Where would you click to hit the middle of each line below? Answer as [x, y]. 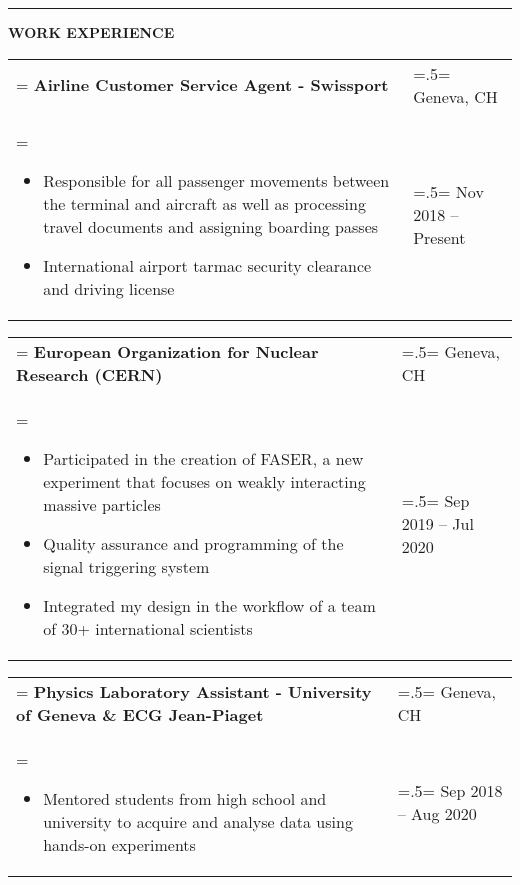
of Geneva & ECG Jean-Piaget [140, 714]
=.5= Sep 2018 [450, 790]
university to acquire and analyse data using [198, 821]
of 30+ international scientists [148, 628]
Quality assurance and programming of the [193, 543]
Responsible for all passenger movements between [216, 180]
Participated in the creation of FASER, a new [203, 458]
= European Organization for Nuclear [167, 351]
